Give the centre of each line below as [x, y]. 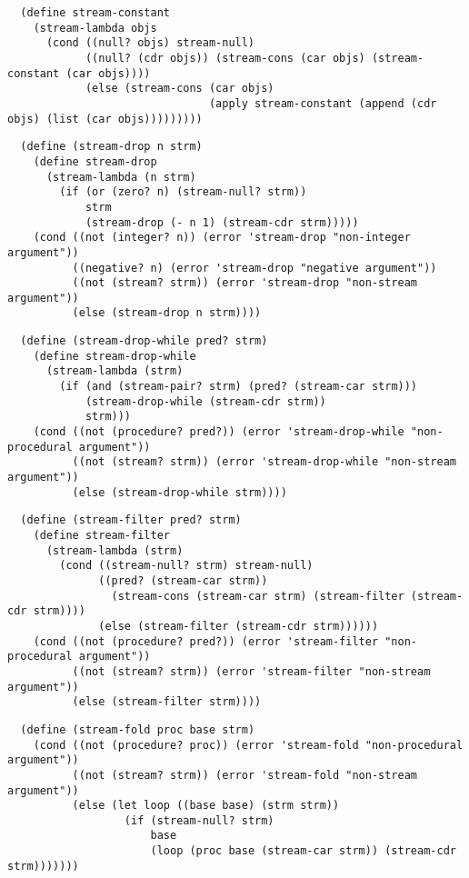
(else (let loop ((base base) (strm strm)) [206, 806]
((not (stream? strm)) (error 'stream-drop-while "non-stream [264, 462]
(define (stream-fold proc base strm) [138, 729]
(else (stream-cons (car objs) [180, 89]
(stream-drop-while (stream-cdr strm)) [205, 401]
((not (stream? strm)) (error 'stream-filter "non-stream [251, 671]
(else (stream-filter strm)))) [167, 702]
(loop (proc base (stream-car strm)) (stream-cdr [303, 851]
